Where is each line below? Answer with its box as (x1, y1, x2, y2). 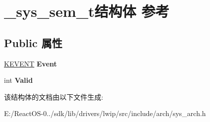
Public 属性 (4, 35, 63, 50)
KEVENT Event (4, 58, 57, 68)
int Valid (4, 75, 33, 85)
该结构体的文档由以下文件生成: (4, 91, 103, 102)
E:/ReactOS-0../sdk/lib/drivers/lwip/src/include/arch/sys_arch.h (4, 108, 206, 119)
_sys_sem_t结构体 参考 (4, 1, 169, 21)
